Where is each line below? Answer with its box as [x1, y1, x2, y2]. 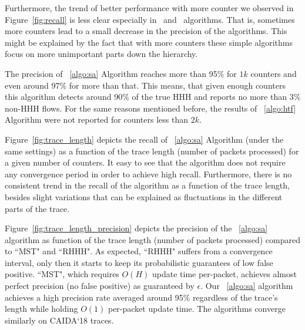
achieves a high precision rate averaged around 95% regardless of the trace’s [5, 291, 278, 303]
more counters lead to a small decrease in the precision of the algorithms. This [5, 25, 287, 37]
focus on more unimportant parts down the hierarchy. [5, 48, 198, 60]
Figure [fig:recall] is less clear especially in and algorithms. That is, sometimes [5, 13, 295, 25]
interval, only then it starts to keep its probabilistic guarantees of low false [5, 256, 273, 268]
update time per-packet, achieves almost [152, 268, 297, 280]
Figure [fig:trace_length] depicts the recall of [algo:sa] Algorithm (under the [5, 133, 284, 145]
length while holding [5, 302, 78, 315]
